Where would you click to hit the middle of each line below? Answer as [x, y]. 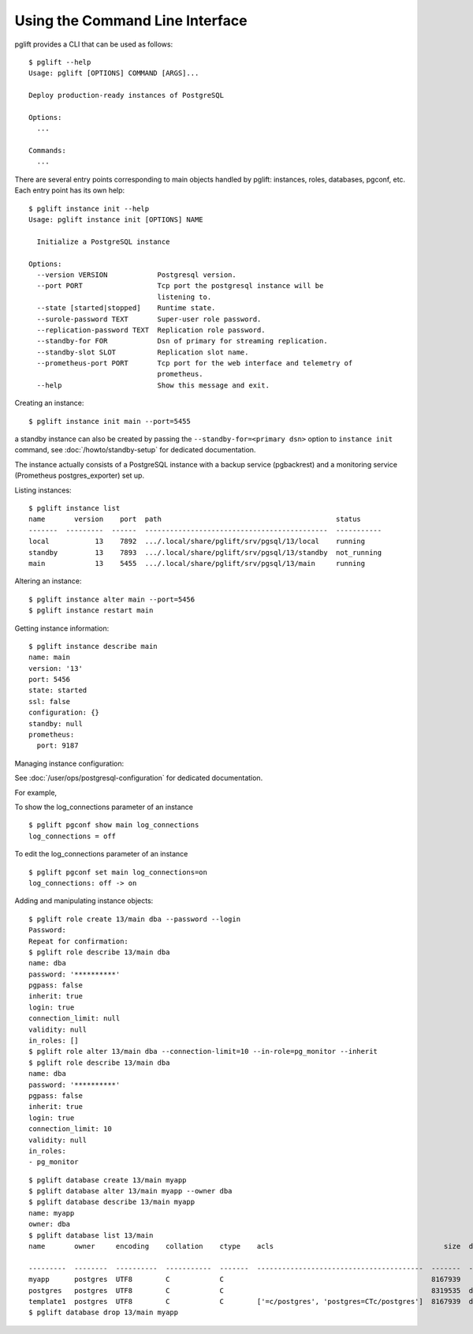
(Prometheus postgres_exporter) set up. [80, 476]
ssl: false [50, 701]
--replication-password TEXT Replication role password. [151, 330]
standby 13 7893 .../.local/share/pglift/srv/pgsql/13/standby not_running [205, 552]
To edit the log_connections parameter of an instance [101, 854]
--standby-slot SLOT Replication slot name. [143, 352]
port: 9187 [58, 746]
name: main [50, 658]
